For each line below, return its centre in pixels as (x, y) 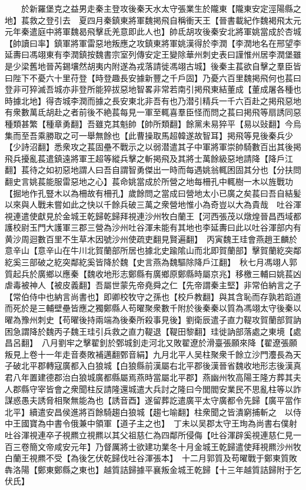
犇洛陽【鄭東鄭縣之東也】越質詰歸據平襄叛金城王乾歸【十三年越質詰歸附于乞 (153, 469)
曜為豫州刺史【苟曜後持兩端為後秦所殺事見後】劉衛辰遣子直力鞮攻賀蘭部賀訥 (153, 320)
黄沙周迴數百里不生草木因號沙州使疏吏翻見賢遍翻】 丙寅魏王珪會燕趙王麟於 (151, 239)
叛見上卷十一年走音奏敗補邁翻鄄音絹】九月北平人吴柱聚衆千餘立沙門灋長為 (149, 354)
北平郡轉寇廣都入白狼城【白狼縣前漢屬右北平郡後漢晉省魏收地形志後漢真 (161, 366)
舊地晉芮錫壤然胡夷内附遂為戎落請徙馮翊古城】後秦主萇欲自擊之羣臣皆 (165, 66)
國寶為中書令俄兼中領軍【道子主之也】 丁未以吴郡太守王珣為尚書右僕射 (159, 423)
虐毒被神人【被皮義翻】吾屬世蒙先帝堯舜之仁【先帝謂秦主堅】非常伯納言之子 (153, 285)
